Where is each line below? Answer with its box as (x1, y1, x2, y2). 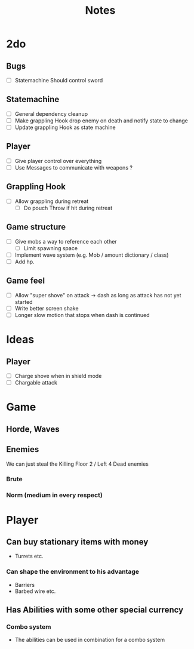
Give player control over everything (14, 157, 102, 164)
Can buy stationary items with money (6, 537, 149, 547)
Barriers (14, 581, 35, 588)
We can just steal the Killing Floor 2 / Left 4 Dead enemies (6, 460, 149, 467)
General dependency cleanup (14, 110, 88, 117)
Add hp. (14, 258, 35, 265)
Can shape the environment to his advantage (6, 568, 139, 576)
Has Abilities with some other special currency (6, 605, 184, 615)
